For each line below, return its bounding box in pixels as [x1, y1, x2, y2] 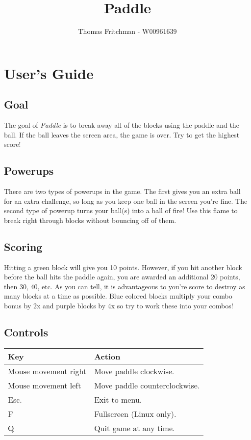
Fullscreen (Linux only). [94, 408, 176, 419]
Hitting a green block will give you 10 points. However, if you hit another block [4, 262, 242, 272]
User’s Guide [4, 63, 94, 83]
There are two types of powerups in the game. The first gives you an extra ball [4, 186, 241, 196]
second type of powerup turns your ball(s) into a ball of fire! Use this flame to [4, 205, 238, 216]
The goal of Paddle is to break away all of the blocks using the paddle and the [4, 120, 239, 130]
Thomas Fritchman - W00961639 [78, 26, 177, 36]
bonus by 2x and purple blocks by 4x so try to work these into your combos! [4, 301, 233, 311]
